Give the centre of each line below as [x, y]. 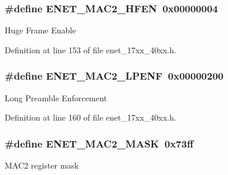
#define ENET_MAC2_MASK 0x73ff [99, 143]
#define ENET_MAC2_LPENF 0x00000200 [114, 76]
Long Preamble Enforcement [56, 97]
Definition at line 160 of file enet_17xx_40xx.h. [91, 117]
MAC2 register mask [42, 165]
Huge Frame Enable [40, 30]
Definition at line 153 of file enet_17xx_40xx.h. [91, 49]
